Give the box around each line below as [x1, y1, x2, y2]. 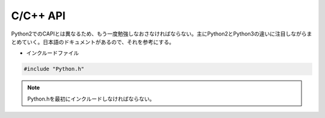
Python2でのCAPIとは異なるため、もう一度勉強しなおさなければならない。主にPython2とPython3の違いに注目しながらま [11, 30, 312, 37]
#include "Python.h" [23, 66, 84, 72]
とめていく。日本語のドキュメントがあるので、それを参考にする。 [11, 38, 175, 45]
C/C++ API [11, 9, 66, 22]
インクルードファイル [26, 49, 79, 57]
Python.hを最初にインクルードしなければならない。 [27, 95, 155, 102]
